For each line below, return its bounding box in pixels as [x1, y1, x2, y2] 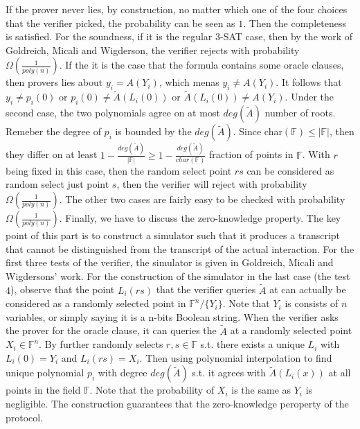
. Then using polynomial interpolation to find [139, 350, 332, 365]
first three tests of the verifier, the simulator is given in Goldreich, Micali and [6, 255, 334, 270]
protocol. [6, 410, 44, 424]
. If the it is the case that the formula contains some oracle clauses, [59, 58, 344, 72]
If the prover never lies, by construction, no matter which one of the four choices [6, 2, 348, 16]
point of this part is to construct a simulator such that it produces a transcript [6, 228, 341, 242]
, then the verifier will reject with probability [116, 177, 307, 191]
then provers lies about [6, 75, 103, 89]
